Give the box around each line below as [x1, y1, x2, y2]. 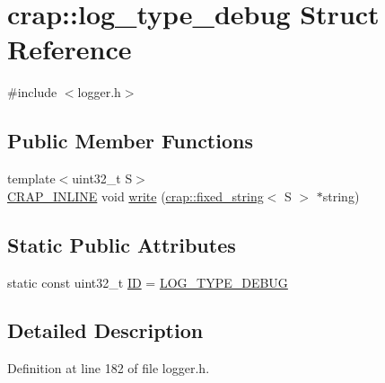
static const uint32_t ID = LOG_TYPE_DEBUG [7, 272, 288, 291]
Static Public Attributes [7, 230, 236, 258]
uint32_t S [72, 169, 133, 188]
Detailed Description [7, 316, 204, 344]
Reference [7, 31, 132, 67]
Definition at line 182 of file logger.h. [7, 359, 210, 378]
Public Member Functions [7, 127, 253, 155]
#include [7, 83, 57, 102]
